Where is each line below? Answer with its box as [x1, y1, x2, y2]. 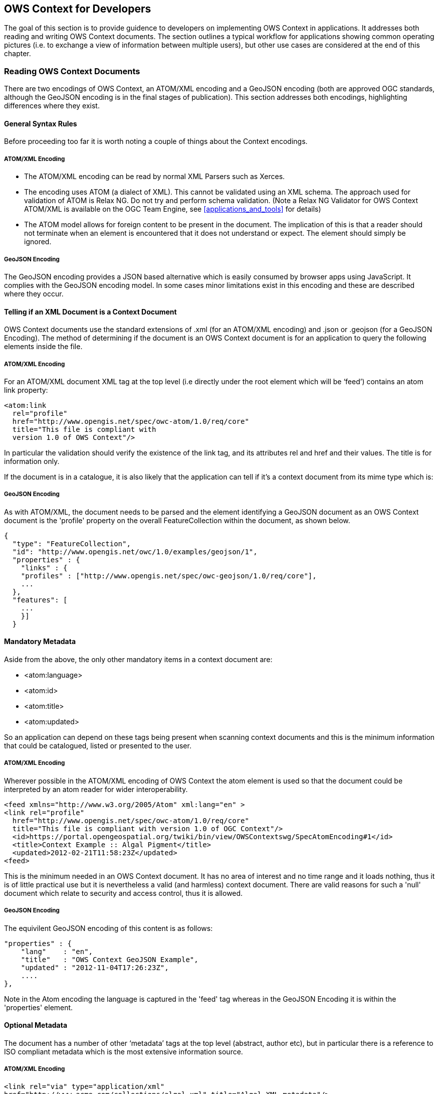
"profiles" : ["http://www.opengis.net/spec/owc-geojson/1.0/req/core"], [21, 571, 317, 580]
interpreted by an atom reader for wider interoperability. [4, 785, 188, 794]
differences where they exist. [4, 101, 100, 110]
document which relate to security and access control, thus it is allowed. [4, 888, 243, 897]
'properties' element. [4, 1003, 73, 1012]
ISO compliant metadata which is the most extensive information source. [4, 1047, 243, 1056]
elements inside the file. [4, 342, 83, 351]
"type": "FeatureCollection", [12, 539, 131, 548]
